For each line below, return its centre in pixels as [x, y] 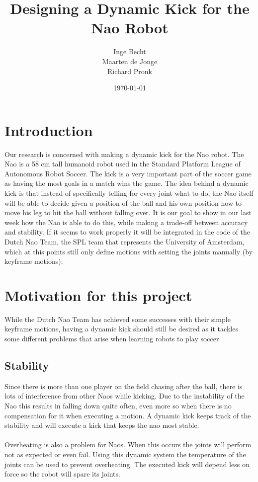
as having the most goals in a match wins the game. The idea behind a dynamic [127, 183]
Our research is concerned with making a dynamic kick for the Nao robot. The [124, 154]
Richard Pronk [130, 71]
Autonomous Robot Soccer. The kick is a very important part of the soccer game [128, 173]
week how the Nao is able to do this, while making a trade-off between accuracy [126, 222]
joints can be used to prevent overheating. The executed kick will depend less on [127, 464]
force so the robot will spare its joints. [62, 474]
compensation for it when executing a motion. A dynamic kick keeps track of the [128, 415]
